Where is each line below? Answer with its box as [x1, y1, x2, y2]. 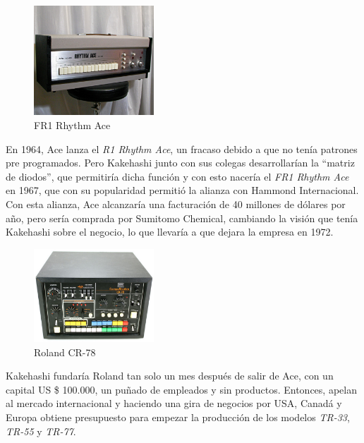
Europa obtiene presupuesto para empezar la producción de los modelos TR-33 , [6, 410, 350, 425]
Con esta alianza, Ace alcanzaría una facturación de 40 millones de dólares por [6, 197, 346, 212]
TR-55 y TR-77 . [6, 423, 76, 438]
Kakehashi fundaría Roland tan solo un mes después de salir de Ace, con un [6, 368, 334, 383]
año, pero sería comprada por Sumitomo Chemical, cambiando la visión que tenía [6, 210, 358, 225]
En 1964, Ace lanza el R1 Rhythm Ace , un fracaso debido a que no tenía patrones [6, 141, 358, 156]
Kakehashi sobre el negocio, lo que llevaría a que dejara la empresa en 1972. [6, 224, 334, 239]
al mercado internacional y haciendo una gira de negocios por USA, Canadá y [6, 396, 342, 411]
